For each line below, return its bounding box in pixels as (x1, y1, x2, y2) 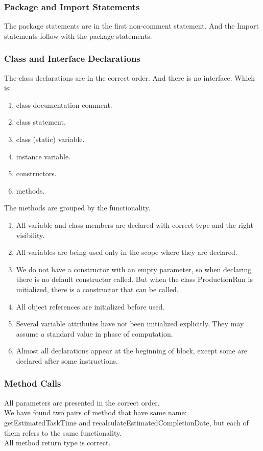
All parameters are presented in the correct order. (4, 397, 160, 408)
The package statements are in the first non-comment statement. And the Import (4, 20, 259, 31)
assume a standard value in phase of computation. (16, 328, 173, 339)
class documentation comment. (16, 99, 112, 110)
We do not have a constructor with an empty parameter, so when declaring (16, 264, 252, 274)
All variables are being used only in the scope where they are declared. (16, 247, 237, 257)
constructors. (16, 168, 57, 179)
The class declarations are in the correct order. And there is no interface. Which (4, 72, 255, 83)
